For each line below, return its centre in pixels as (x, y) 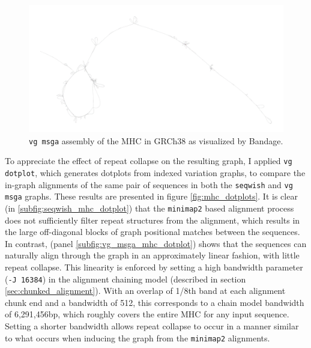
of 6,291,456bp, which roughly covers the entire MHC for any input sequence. (147, 314)
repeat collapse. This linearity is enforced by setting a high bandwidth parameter (154, 267)
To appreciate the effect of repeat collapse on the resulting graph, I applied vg (149, 161)
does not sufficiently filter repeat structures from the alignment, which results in (152, 220)
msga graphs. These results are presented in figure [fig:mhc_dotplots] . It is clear (151, 196)
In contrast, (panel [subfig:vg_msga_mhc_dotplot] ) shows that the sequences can (156, 243)
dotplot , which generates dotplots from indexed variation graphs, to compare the (155, 172)
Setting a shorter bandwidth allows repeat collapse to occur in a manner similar (152, 325)
